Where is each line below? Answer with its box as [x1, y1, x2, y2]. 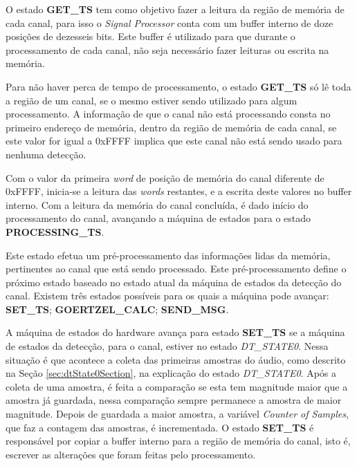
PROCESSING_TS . [6, 224, 104, 239]
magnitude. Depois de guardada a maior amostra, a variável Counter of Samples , [6, 407, 349, 421]
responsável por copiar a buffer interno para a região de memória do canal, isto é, [6, 434, 351, 448]
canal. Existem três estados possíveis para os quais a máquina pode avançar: [6, 288, 329, 303]
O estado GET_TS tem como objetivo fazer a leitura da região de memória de [6, 2, 345, 16]
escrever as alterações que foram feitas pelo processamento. [6, 447, 256, 461]
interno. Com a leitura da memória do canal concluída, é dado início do [6, 197, 309, 212]
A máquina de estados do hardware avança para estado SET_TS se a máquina [6, 325, 345, 339]
